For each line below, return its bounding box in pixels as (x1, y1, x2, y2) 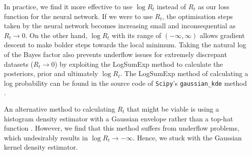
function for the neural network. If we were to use (4, 11, 153, 21)
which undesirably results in (4, 132, 88, 142)
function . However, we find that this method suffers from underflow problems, (4, 123, 239, 133)
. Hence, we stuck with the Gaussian (133, 132, 242, 142)
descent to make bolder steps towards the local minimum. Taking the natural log (4, 39, 247, 50)
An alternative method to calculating (4, 104, 115, 114)
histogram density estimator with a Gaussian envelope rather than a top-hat (4, 113, 233, 123)
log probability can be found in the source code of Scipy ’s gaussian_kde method (4, 77, 247, 88)
